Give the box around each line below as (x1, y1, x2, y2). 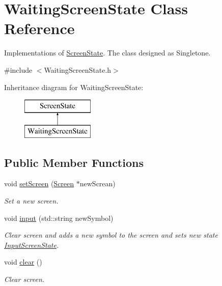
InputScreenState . (4, 239, 59, 250)
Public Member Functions (4, 154, 144, 170)
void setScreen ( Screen (4, 178, 74, 189)
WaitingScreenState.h (44, 64, 112, 75)
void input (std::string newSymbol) (4, 212, 114, 223)
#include (4, 64, 33, 75)
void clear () (4, 256, 42, 267)
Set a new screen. (4, 195, 59, 206)
